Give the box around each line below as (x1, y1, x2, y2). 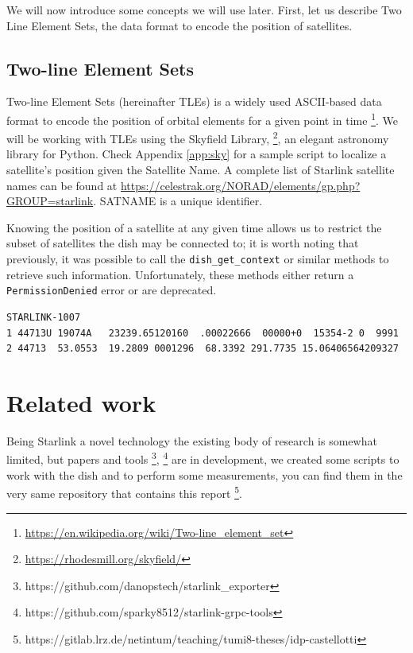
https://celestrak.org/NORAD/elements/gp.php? (120, 177, 361, 193)
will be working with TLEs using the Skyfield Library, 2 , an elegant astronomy (6, 128, 389, 146)
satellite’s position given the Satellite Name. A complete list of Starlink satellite (6, 161, 395, 178)
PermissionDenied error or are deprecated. (6, 282, 217, 298)
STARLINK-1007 (6, 311, 81, 323)
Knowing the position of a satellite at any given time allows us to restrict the (6, 219, 382, 235)
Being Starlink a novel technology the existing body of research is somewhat (6, 432, 377, 449)
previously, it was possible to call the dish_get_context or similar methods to (6, 251, 389, 267)
